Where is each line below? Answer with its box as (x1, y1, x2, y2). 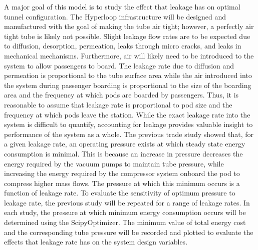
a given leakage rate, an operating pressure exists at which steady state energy (4, 138, 245, 149)
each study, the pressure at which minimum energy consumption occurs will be (4, 207, 246, 217)
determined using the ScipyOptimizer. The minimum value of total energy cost (4, 217, 246, 227)
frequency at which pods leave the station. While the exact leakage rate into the (4, 109, 250, 119)
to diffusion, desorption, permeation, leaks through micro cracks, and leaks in (4, 40, 241, 51)
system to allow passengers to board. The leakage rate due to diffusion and (4, 60, 234, 70)
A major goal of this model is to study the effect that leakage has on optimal (4, 1, 240, 11)
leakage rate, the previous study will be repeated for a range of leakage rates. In (4, 197, 250, 207)
